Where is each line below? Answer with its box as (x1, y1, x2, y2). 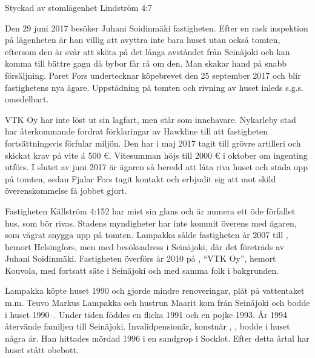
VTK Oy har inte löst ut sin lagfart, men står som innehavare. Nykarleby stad (5, 113, 296, 125)
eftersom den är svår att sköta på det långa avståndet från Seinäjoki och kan (5, 45, 290, 58)
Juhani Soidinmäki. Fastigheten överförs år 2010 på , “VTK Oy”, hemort (5, 252, 276, 265)
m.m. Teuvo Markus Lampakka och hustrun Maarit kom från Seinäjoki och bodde (5, 296, 310, 309)
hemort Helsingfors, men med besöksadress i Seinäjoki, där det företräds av (5, 240, 285, 253)
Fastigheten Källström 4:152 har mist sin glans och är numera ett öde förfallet (5, 204, 296, 217)
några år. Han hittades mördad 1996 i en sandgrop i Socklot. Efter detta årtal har (5, 331, 310, 344)
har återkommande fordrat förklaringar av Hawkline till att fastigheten (5, 125, 268, 138)
